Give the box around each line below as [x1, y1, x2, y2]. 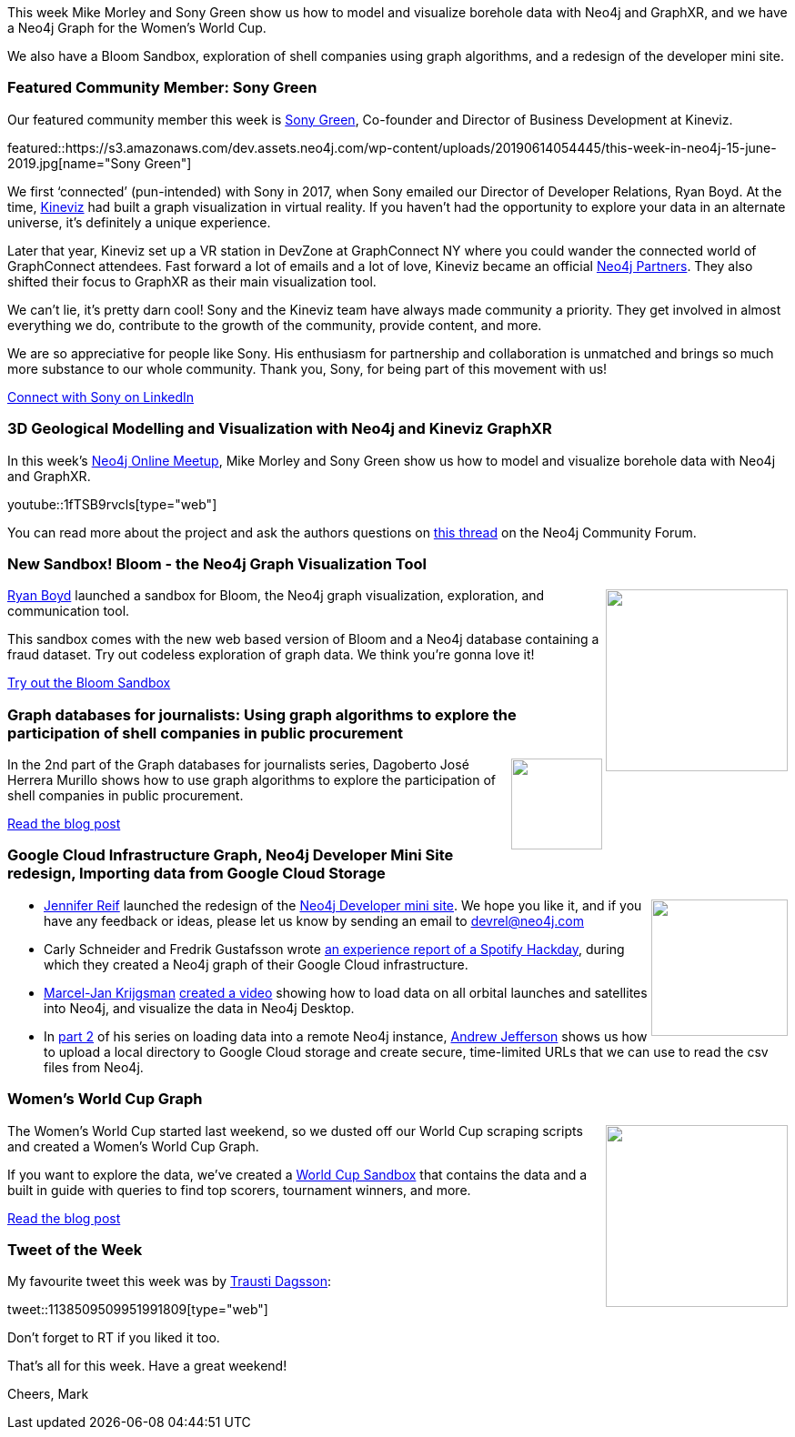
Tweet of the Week [7, 1240, 143, 1259]
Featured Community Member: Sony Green [7, 78, 317, 97]
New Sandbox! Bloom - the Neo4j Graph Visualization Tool [7, 554, 427, 573]
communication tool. [7, 603, 130, 619]
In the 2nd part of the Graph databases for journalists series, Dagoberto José [7, 757, 469, 772]
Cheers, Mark [7, 1386, 89, 1402]
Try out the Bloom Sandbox [7, 675, 171, 691]
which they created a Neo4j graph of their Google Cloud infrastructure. [44, 956, 468, 972]
